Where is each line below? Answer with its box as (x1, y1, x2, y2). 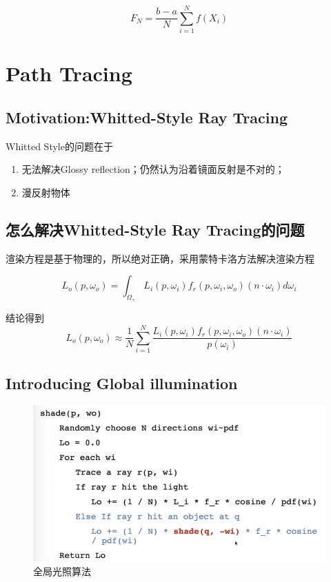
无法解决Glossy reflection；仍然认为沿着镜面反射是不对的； (21, 162, 285, 176)
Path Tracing (6, 59, 132, 87)
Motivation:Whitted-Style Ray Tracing (6, 106, 288, 127)
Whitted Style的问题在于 (6, 138, 113, 153)
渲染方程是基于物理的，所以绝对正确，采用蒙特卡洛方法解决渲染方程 (6, 251, 314, 265)
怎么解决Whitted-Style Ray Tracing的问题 (6, 218, 305, 240)
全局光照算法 (33, 563, 91, 578)
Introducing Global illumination (6, 372, 238, 393)
